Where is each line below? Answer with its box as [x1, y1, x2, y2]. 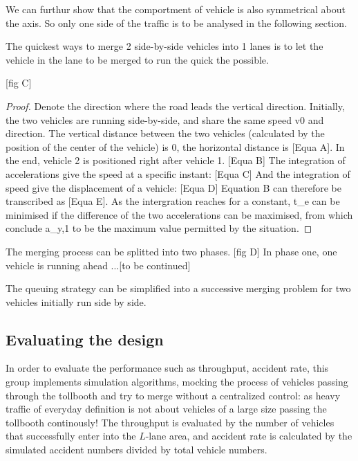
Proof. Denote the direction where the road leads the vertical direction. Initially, [6, 98, 345, 113]
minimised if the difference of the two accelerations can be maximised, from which [6, 207, 353, 222]
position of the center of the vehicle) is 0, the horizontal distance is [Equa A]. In [6, 139, 345, 154]
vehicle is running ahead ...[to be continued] [6, 257, 191, 272]
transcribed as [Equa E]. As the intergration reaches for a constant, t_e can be [6, 194, 340, 208]
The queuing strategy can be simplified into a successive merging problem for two [6, 281, 351, 296]
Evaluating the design [6, 328, 164, 350]
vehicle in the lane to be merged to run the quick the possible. [6, 52, 269, 66]
